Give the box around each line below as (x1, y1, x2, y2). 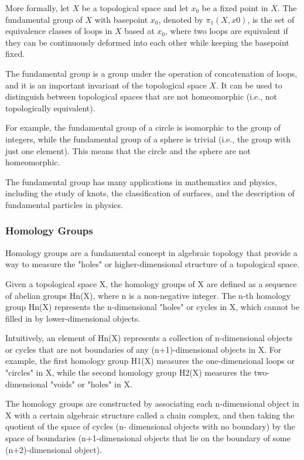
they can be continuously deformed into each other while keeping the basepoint (5, 36, 289, 48)
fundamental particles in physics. (5, 198, 123, 210)
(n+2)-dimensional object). (5, 443, 102, 455)
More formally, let (5, 2, 70, 13)
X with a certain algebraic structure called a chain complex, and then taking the (5, 408, 295, 421)
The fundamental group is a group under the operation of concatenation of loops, (5, 67, 298, 79)
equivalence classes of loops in (5, 25, 112, 37)
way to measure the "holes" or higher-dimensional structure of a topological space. (5, 258, 300, 270)
